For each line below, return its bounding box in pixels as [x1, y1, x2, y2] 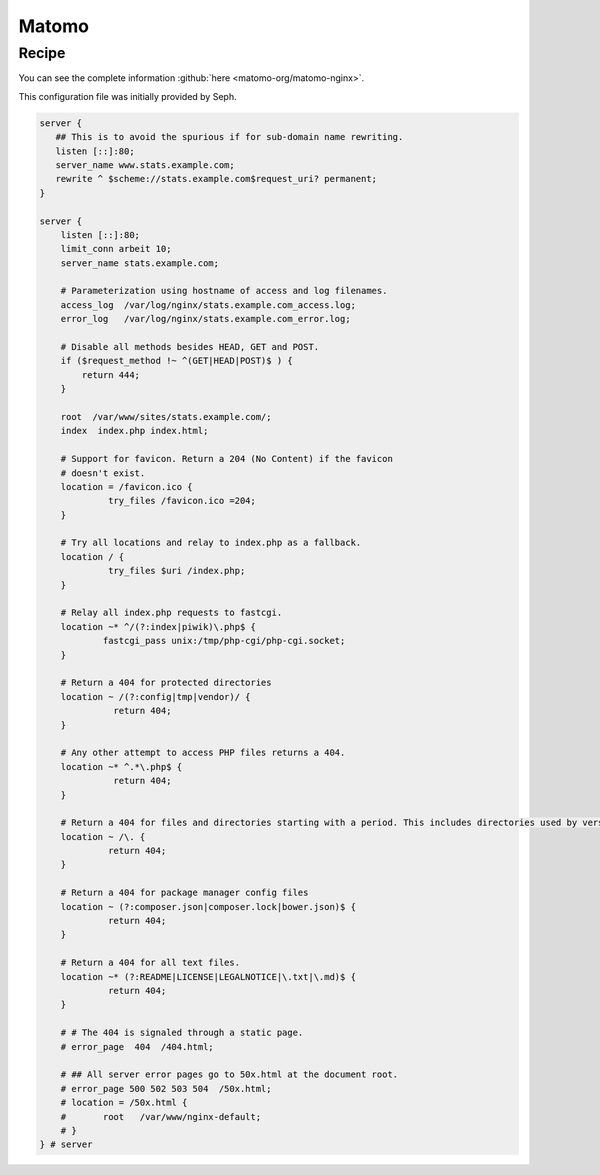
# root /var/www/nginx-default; [60, 1111, 262, 1122]
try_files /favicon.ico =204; [108, 495, 257, 507]
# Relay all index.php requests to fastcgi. [60, 607, 283, 619]
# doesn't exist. [60, 467, 146, 479]
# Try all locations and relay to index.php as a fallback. [60, 537, 362, 549]
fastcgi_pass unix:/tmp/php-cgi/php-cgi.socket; [102, 635, 346, 647]
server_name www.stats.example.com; [55, 159, 235, 170]
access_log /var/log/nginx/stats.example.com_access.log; [60, 299, 357, 310]
